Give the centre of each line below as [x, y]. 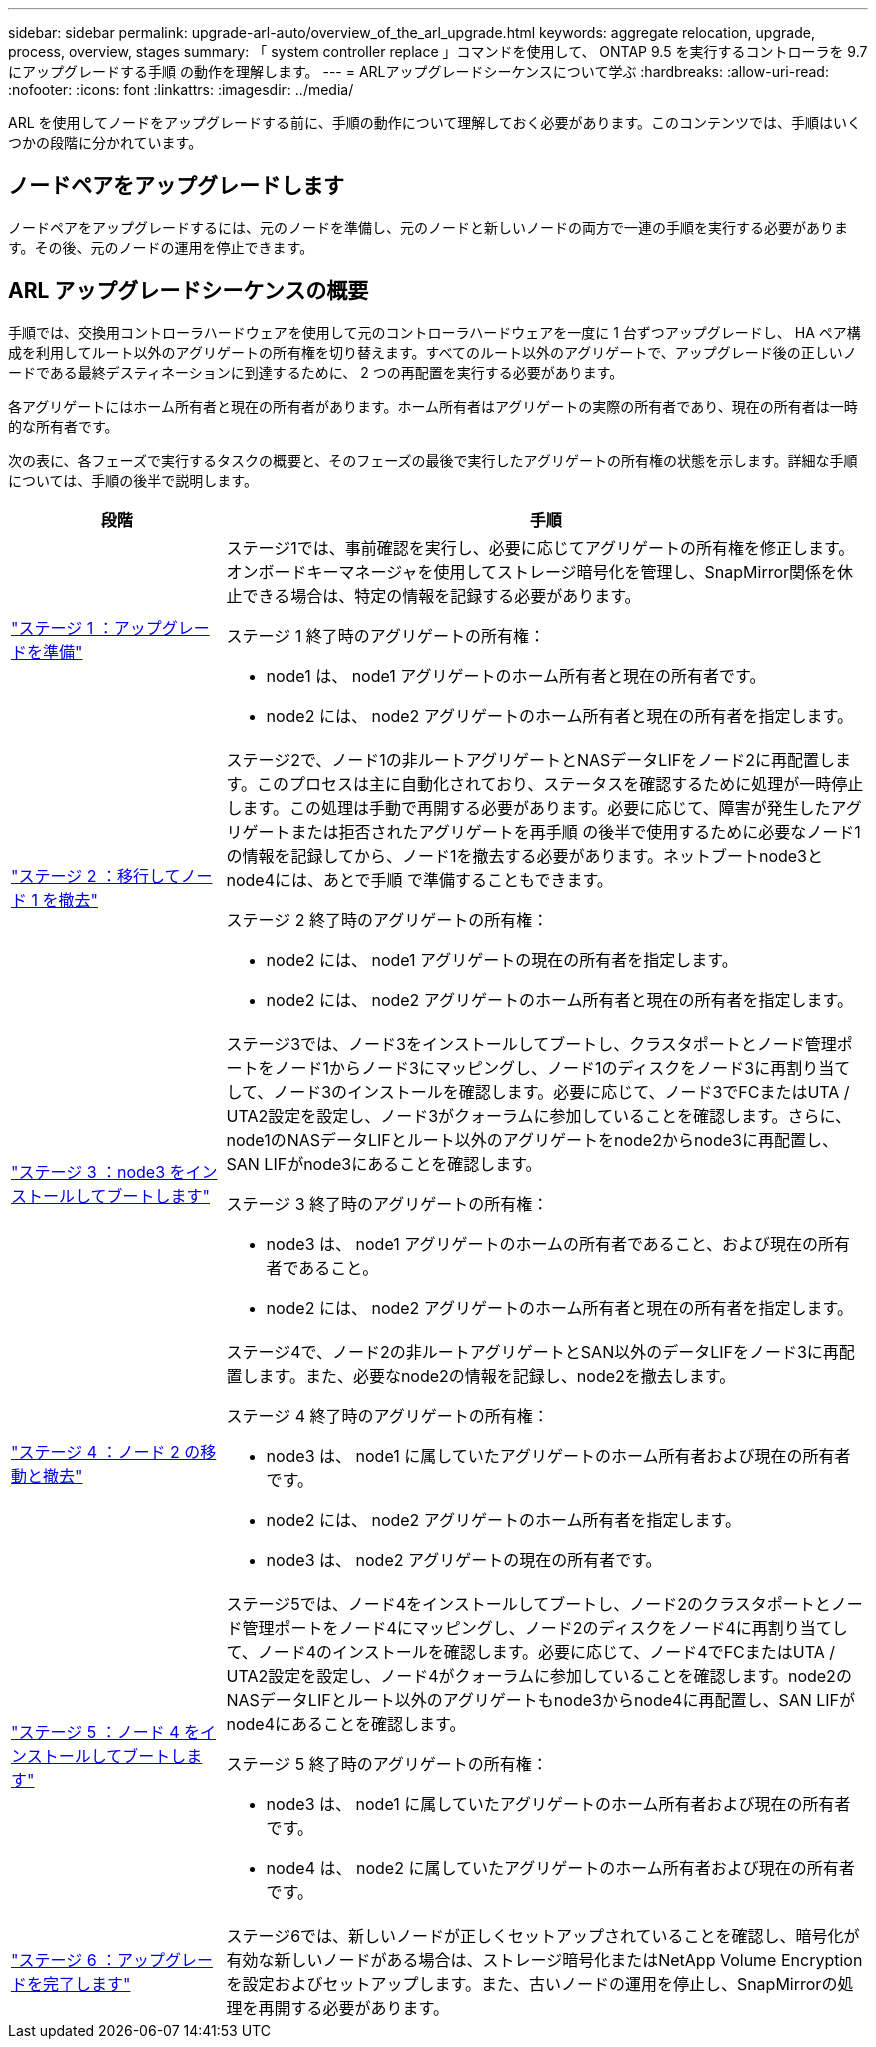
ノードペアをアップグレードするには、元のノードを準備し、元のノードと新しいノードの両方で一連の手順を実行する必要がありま [428, 227]
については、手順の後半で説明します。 [133, 480]
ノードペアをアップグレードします [176, 186]
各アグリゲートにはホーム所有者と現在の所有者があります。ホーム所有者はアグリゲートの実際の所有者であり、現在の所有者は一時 [433, 406]
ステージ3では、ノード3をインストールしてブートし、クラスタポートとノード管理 [531, 1043]
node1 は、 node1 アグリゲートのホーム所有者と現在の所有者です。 [516, 675]
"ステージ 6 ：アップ [88, 1959]
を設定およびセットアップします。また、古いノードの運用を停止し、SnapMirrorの [532, 1983]
